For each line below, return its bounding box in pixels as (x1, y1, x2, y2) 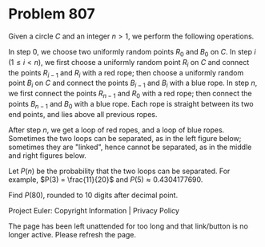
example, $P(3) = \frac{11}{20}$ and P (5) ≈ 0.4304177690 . (8, 174, 203, 184)
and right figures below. (8, 150, 86, 160)
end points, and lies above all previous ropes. (8, 109, 158, 119)
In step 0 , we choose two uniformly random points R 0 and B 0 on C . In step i (8, 47, 256, 59)
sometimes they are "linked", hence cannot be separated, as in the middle (8, 142, 252, 152)
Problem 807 (8, 5, 95, 23)
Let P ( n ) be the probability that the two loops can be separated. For (8, 166, 231, 176)
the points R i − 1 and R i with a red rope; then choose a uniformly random (8, 67, 244, 79)
